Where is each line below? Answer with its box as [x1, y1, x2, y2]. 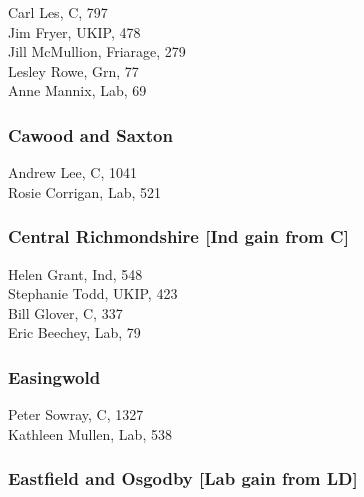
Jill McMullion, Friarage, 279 [8, 41, 186, 62]
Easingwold [8, 364, 101, 389]
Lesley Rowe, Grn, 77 [8, 60, 139, 81]
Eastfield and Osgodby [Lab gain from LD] [8, 466, 358, 491]
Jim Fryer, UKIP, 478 [8, 21, 141, 42]
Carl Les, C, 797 [8, 2, 108, 22]
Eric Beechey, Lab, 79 [8, 322, 141, 343]
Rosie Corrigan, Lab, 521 [8, 181, 161, 202]
